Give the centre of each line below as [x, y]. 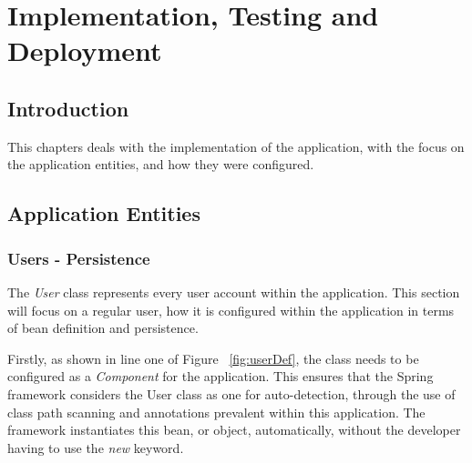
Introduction [68, 108]
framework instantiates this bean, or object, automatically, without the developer [234, 430]
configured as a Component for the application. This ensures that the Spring [221, 376]
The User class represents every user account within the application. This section [234, 292]
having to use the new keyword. [96, 447]
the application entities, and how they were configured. [161, 164]
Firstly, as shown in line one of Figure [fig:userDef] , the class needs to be [213, 358]
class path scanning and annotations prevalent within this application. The [216, 412]
